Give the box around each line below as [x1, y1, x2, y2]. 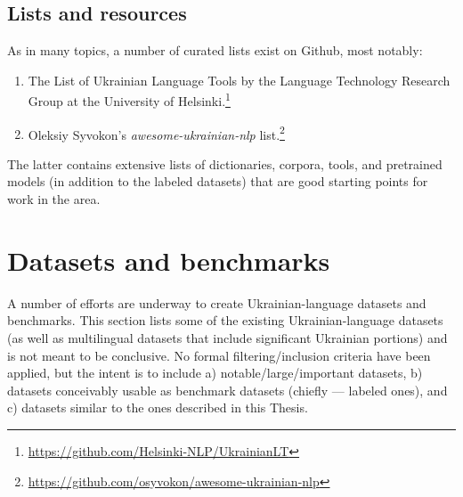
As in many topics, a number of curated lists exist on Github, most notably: [7, 41, 423, 60]
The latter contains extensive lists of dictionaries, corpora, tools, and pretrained [7, 154, 443, 173]
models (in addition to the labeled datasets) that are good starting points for [7, 172, 428, 191]
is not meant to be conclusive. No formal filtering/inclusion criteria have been [7, 346, 431, 364]
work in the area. [7, 190, 101, 208]
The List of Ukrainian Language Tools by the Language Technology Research [28, 70, 451, 89]
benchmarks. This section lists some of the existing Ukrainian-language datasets [7, 311, 443, 330]
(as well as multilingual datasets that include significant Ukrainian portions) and [7, 328, 448, 346]
